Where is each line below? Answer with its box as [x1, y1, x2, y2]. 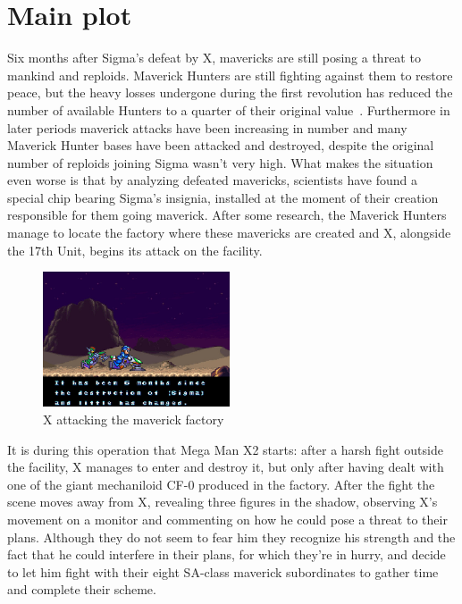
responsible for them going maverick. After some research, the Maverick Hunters [7, 206, 447, 224]
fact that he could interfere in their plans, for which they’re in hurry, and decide [7, 545, 446, 564]
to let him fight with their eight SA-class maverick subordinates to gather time [7, 562, 439, 581]
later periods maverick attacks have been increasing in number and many [7, 118, 407, 137]
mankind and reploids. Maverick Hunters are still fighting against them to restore [7, 65, 453, 84]
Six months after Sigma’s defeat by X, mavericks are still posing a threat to [7, 48, 421, 67]
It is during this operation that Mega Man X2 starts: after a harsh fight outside [7, 440, 443, 458]
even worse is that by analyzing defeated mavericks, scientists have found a [7, 171, 417, 189]
